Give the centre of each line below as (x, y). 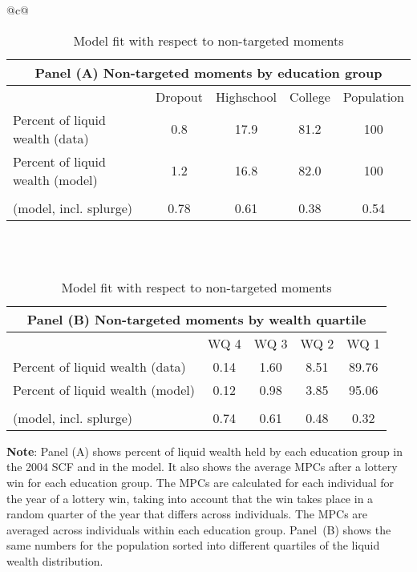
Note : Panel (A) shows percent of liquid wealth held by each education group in (205, 451)
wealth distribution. (55, 560)
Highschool (246, 96)
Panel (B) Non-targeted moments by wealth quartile (196, 319)
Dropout (179, 96)
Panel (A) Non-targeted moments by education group (208, 72)
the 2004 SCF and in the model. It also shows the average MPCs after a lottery (202, 467)
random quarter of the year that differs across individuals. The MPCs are (187, 514)
